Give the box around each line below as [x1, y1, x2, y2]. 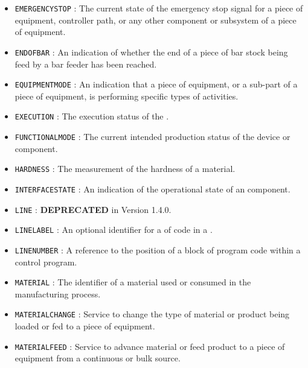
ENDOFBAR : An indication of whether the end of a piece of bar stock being [14, 45, 288, 58]
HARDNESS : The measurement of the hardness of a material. [14, 162, 236, 175]
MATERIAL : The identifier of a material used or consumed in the [14, 276, 251, 288]
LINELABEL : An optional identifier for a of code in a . [14, 223, 213, 236]
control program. [14, 255, 77, 268]
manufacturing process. [14, 287, 101, 300]
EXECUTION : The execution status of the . [14, 110, 169, 122]
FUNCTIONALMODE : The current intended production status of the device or [14, 130, 290, 142]
